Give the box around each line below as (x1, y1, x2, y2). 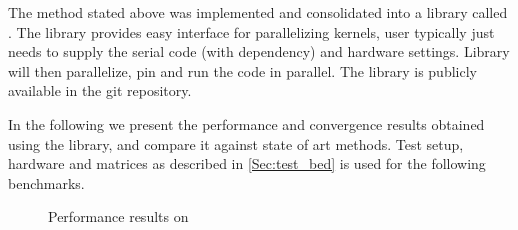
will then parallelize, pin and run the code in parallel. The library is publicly (8, 60, 477, 81)
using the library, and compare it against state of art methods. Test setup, (8, 133, 464, 154)
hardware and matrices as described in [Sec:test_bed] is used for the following (8, 153, 486, 174)
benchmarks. (8, 172, 85, 193)
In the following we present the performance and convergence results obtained (8, 113, 485, 134)
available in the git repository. (8, 80, 192, 101)
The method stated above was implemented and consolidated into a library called (8, 2, 508, 22)
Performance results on (48, 206, 189, 227)
